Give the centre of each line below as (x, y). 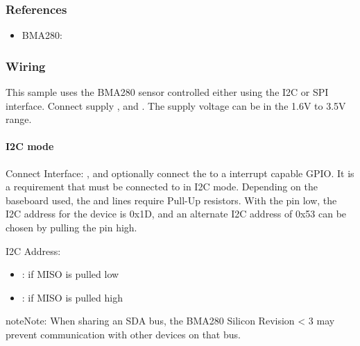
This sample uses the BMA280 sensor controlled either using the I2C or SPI (167, 92)
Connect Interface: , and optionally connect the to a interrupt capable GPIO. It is (180, 173)
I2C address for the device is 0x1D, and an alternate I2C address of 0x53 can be (176, 214)
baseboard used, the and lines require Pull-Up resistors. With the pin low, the (171, 200)
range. (19, 119)
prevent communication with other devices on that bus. (123, 334)
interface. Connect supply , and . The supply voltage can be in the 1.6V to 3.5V (176, 105)
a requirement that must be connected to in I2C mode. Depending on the (162, 187)
